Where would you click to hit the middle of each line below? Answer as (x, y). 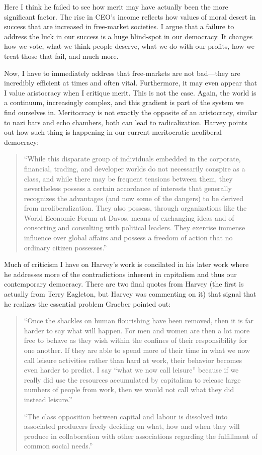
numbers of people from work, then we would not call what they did (129, 389)
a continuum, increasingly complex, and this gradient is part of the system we (124, 102)
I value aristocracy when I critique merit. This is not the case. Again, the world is (130, 92)
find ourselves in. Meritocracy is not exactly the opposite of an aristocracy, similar (131, 112)
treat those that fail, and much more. (61, 56)
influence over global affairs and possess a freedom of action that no (128, 238)
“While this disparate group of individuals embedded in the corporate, (132, 159)
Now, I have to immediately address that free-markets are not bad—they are (122, 73)
